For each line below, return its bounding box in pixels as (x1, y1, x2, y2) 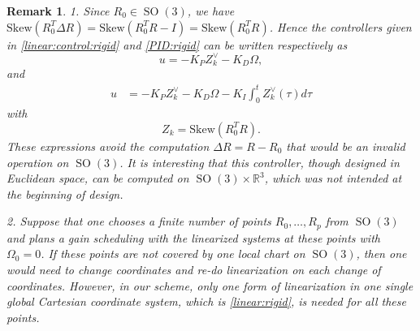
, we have (187, 2, 235, 19)
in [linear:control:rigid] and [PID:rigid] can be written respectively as (6, 36, 348, 53)
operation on (6, 153, 69, 170)
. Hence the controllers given (269, 18, 412, 35)
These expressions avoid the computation (6, 137, 210, 154)
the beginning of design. (6, 185, 123, 202)
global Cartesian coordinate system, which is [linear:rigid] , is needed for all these (6, 293, 406, 310)
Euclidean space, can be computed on (6, 170, 189, 187)
